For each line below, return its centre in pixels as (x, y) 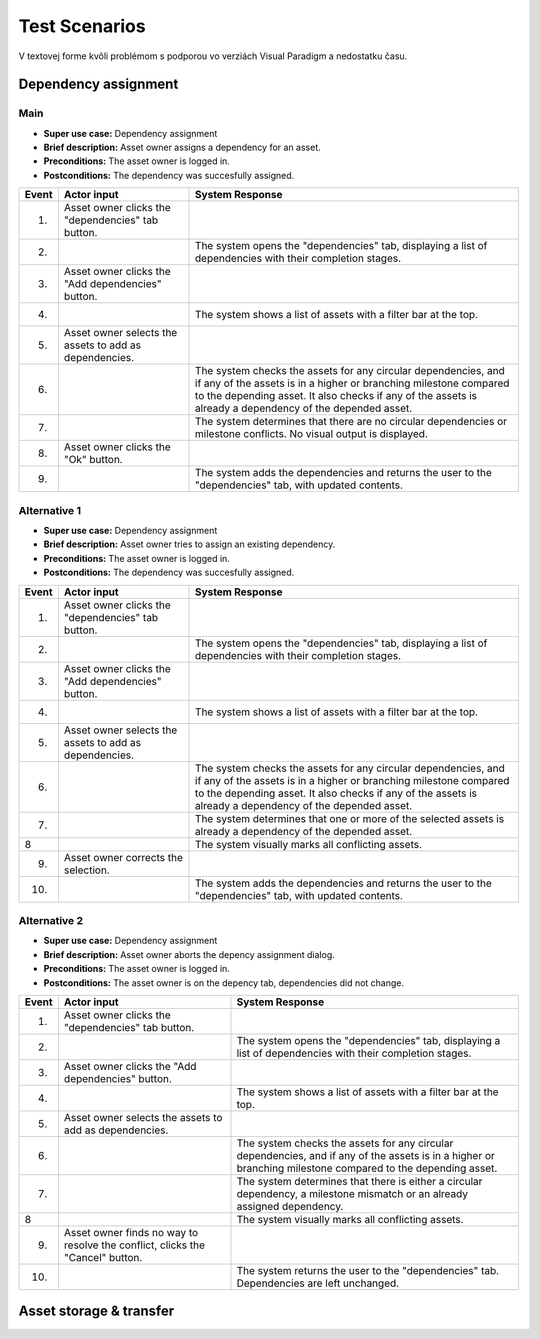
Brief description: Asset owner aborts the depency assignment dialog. (189, 954)
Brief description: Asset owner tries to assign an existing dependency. (189, 544)
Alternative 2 (51, 920)
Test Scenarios (82, 26)
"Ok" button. (93, 460)
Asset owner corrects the (123, 857)
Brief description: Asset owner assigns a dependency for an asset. (182, 147)
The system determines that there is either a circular (359, 1181)
